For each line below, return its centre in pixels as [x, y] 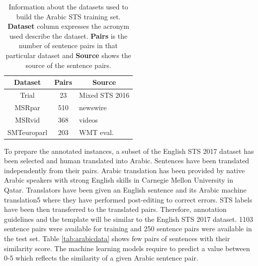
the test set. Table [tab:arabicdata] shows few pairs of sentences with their [117, 238]
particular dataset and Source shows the [68, 55]
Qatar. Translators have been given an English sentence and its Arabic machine [125, 190]
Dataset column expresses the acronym [68, 26]
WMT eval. [96, 132]
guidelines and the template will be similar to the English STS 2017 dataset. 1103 [129, 219]
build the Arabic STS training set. [68, 16]
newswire [93, 107]
